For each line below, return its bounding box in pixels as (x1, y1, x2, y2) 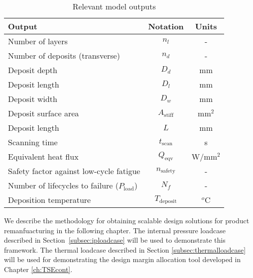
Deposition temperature (8, 194, 91, 205)
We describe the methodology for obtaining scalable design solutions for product (4, 215, 250, 225)
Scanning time (8, 136, 58, 148)
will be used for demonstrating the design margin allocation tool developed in (4, 254, 241, 265)
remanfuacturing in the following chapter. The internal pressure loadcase (4, 225, 226, 235)
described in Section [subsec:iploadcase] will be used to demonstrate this (4, 235, 226, 245)
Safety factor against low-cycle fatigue (8, 165, 140, 177)
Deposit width (8, 93, 57, 104)
